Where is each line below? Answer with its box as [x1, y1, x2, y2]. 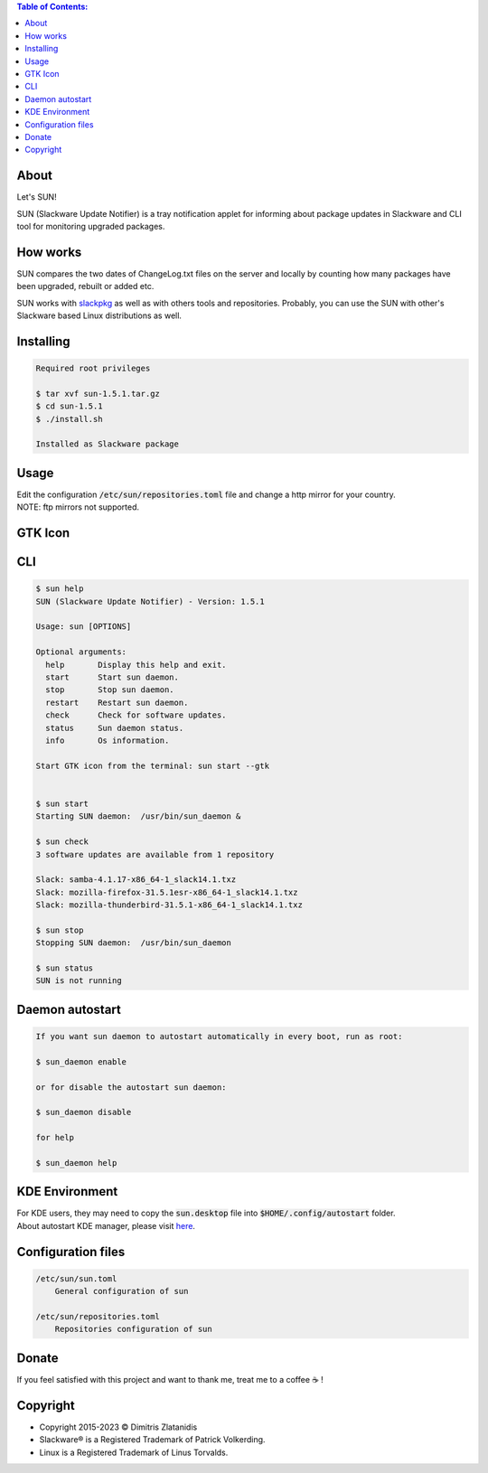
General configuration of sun [54, 1286, 189, 1297]
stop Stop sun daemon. [45, 685, 175, 695]
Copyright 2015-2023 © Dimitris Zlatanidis [39, 1421, 198, 1432]
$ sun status [35, 963, 94, 973]
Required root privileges [35, 363, 151, 374]
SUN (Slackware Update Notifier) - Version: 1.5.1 [35, 596, 266, 606]
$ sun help [35, 584, 84, 594]
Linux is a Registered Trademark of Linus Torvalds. [39, 1447, 229, 1458]
